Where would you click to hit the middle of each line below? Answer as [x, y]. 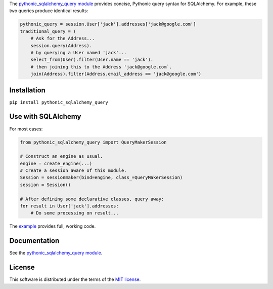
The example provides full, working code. [53, 226]
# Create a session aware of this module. [73, 171]
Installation [27, 90]
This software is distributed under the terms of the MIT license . [75, 279]
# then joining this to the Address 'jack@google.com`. [101, 67]
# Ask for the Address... [63, 39]
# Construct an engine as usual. [61, 156]
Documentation [34, 241]
